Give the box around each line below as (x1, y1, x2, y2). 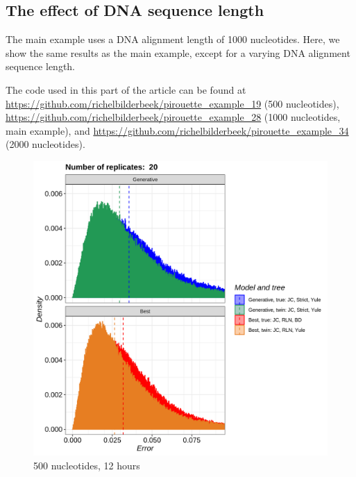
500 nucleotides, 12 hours (33, 458, 140, 472)
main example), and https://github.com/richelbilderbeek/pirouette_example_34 (6, 123, 349, 137)
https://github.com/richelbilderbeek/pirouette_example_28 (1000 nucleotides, (6, 110, 341, 124)
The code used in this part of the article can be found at (6, 82, 246, 97)
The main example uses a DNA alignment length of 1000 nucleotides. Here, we (6, 32, 340, 47)
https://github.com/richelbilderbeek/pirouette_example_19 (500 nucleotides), (6, 96, 339, 110)
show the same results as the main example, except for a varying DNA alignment (6, 45, 350, 60)
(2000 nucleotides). (6, 137, 85, 151)
